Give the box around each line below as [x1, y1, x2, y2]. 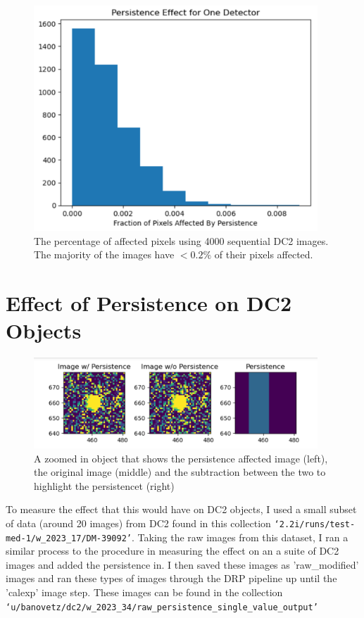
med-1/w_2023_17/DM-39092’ [6, 533, 132, 543]
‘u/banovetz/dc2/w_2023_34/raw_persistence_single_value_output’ [6, 602, 318, 612]
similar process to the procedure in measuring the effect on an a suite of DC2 [6, 543, 339, 558]
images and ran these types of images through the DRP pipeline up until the [6, 571, 337, 586]
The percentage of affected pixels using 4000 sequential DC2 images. [34, 233, 329, 248]
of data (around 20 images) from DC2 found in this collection [6, 515, 271, 530]
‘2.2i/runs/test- [274, 519, 356, 529]
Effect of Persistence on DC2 [6, 289, 292, 317]
